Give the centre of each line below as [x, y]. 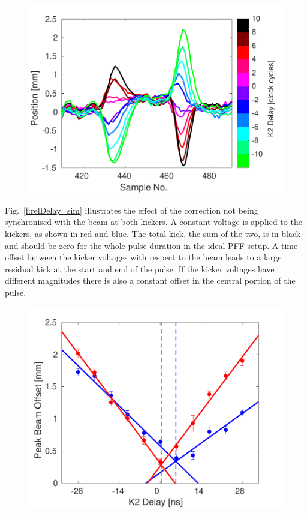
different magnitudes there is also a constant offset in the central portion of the [150, 280]
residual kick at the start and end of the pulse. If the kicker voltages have [140, 268]
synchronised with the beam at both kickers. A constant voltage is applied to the [153, 222]
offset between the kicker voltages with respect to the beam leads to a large [143, 257]
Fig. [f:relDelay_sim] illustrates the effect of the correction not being [132, 210]
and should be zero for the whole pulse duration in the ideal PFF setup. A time [151, 245]
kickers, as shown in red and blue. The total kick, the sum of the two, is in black [153, 233]
